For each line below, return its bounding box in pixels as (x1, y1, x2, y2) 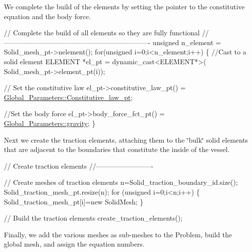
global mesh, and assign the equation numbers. (4, 239, 145, 249)
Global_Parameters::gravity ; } (4, 118, 96, 128)
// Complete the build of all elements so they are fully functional (4, 27, 200, 38)
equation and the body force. (4, 11, 91, 21)
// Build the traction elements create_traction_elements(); (4, 213, 183, 223)
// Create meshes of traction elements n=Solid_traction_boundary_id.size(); (4, 177, 238, 187)
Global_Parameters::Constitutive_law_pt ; (4, 92, 133, 102)
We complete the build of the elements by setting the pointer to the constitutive (4, 1, 245, 11)
